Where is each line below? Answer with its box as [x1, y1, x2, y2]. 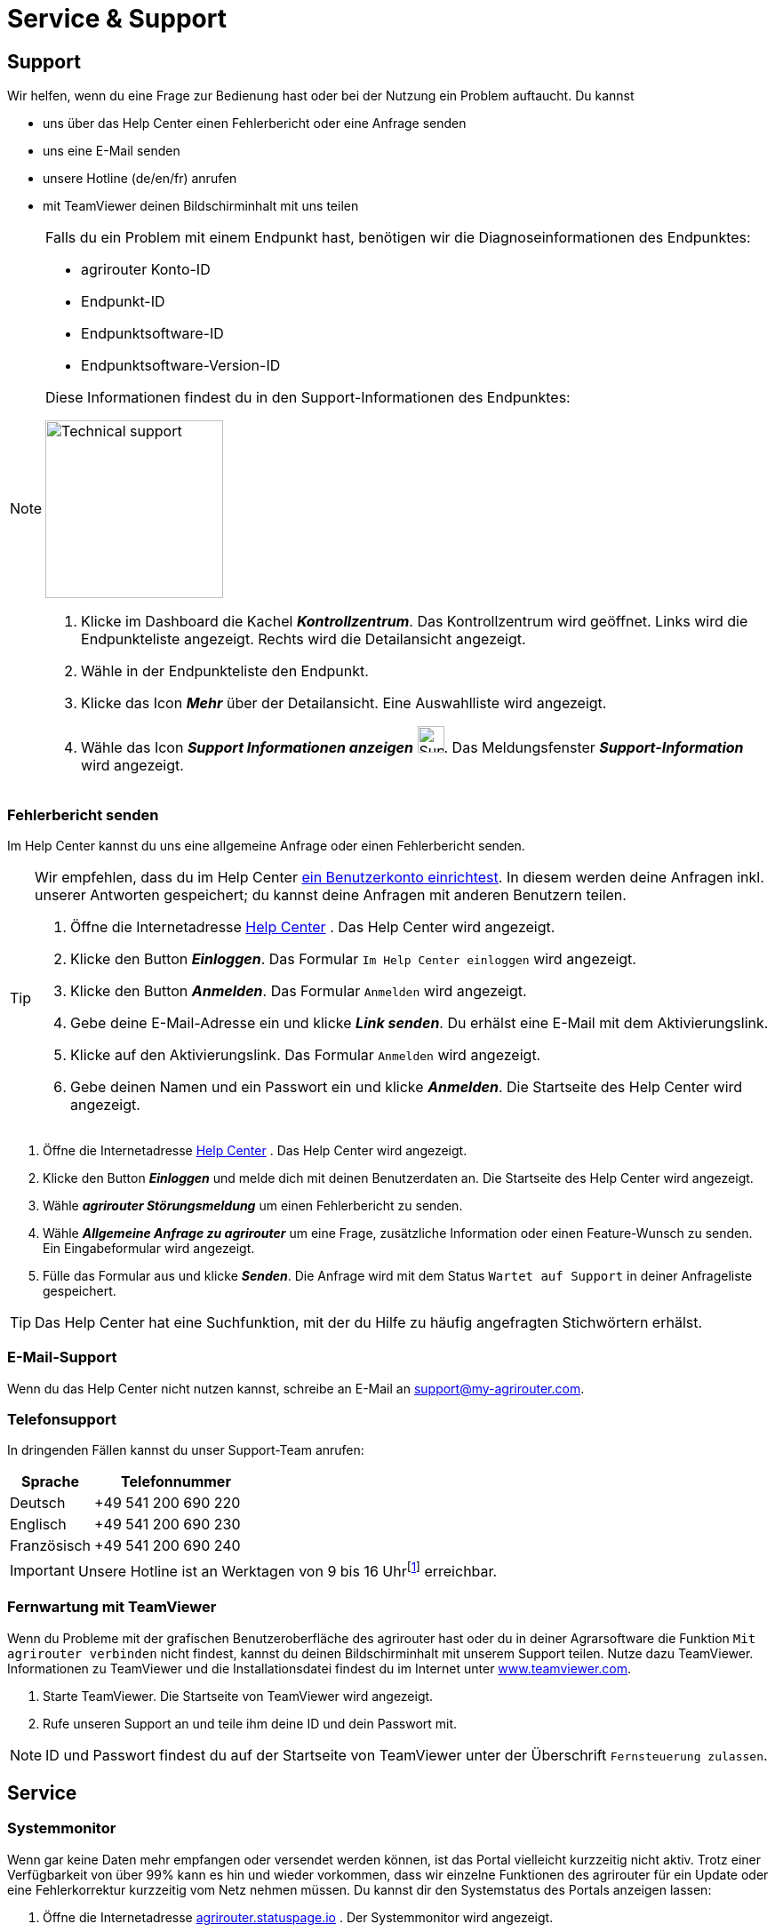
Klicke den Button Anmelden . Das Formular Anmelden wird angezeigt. [70, 981, 527, 1000]
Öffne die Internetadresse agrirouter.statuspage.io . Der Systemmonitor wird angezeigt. [43, 1909, 554, 1925]
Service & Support [7, 4, 227, 34]
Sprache [20, 1473, 80, 1491]
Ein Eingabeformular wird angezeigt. [43, 1240, 255, 1256]
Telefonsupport [7, 1410, 116, 1429]
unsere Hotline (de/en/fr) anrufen [43, 171, 237, 187]
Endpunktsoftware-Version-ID [81, 356, 281, 375]
